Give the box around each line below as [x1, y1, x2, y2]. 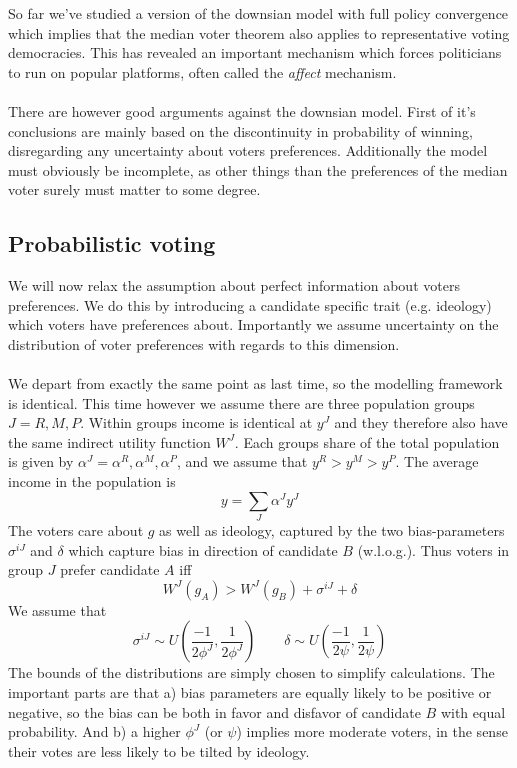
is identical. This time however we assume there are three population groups [8, 392, 475, 413]
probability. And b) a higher [8, 721, 181, 742]
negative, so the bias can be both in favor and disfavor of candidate [8, 701, 421, 722]
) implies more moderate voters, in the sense [236, 721, 508, 742]
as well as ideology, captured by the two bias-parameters [159, 520, 505, 540]
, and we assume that [176, 451, 308, 472]
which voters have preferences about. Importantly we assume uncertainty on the [8, 314, 499, 335]
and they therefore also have [334, 412, 508, 433]
